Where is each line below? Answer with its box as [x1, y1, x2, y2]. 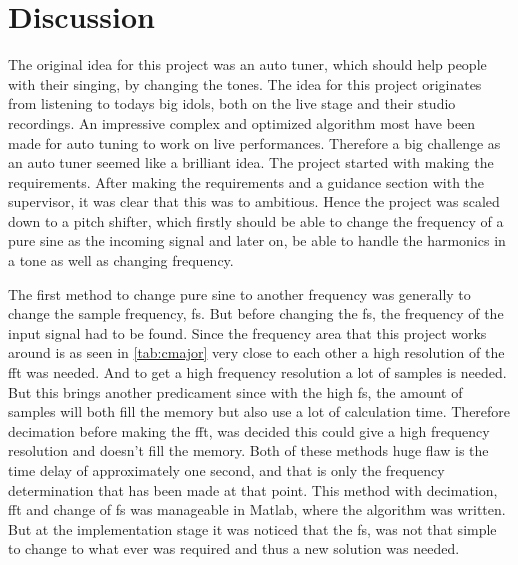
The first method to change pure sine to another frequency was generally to [8, 283, 471, 304]
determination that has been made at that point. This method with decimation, [8, 479, 498, 500]
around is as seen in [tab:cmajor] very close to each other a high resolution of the [8, 342, 505, 363]
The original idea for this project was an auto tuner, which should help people [8, 54, 487, 75]
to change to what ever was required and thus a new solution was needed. [8, 538, 460, 559]
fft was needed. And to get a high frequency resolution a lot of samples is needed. [8, 362, 507, 383]
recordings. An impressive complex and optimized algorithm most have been [8, 112, 476, 133]
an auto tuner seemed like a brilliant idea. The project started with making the [8, 152, 494, 173]
